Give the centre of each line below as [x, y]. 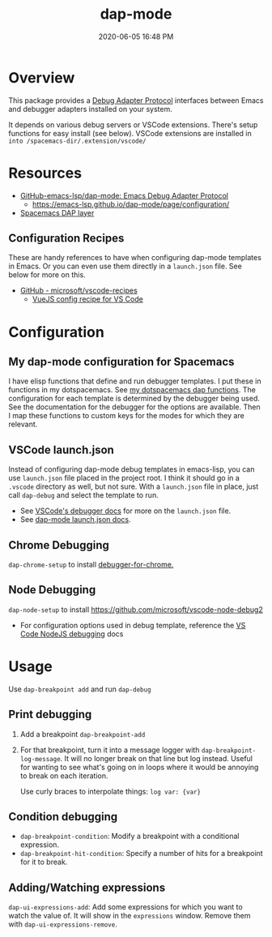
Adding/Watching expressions [87, 887]
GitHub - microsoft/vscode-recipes [79, 291]
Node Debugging [52, 590]
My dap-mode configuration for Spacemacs [121, 362]
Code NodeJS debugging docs [72, 634]
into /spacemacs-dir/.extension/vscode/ [78, 141]
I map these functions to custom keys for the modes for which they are [126, 416]
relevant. [23, 424]
